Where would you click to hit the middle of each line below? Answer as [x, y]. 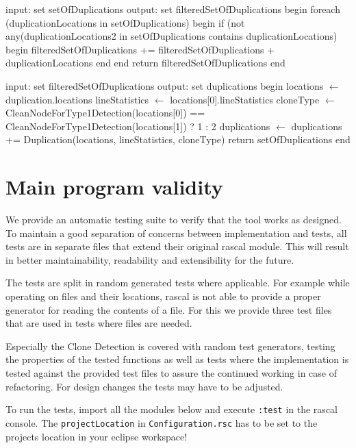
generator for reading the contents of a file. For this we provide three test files [169, 309]
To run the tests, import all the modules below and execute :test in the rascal [171, 409]
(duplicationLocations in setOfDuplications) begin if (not [125, 22]
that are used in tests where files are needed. [99, 323]
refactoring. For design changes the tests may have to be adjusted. [144, 386]
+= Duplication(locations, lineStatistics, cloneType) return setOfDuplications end [178, 139]
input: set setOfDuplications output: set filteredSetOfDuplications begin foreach [173, 9]
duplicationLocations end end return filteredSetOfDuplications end [145, 63]
